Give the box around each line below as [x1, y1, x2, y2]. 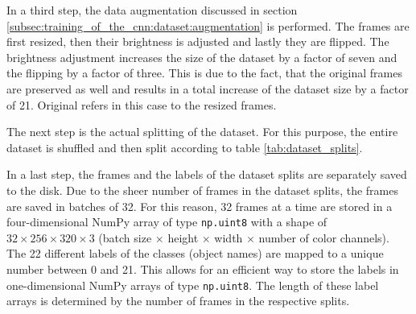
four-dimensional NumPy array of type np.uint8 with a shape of [6, 213, 327, 230]
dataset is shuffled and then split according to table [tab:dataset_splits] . [6, 138, 363, 155]
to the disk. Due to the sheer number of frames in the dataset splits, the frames [6, 181, 398, 198]
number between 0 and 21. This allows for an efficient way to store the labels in [6, 260, 399, 277]
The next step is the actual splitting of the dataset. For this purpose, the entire [6, 123, 398, 140]
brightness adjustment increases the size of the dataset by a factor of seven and [6, 48, 397, 65]
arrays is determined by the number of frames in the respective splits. [6, 292, 350, 309]
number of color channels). [258, 229, 389, 246]
